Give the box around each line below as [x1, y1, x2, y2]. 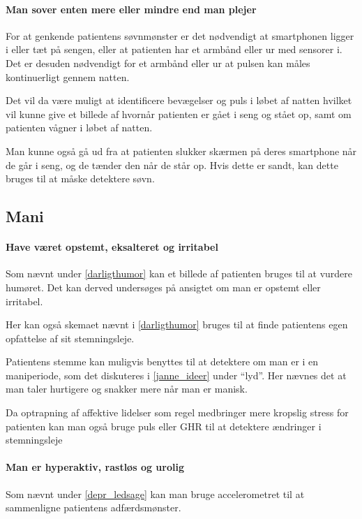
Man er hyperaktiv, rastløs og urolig [6, 460, 184, 474]
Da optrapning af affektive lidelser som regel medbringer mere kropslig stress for [6, 405, 349, 420]
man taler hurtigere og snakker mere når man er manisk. [6, 381, 248, 396]
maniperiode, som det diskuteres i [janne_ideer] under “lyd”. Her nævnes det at [6, 367, 347, 382]
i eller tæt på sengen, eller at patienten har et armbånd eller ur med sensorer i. [6, 42, 342, 57]
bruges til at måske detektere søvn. [6, 171, 155, 186]
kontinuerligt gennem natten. [6, 69, 130, 84]
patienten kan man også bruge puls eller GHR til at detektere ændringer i [6, 418, 322, 433]
